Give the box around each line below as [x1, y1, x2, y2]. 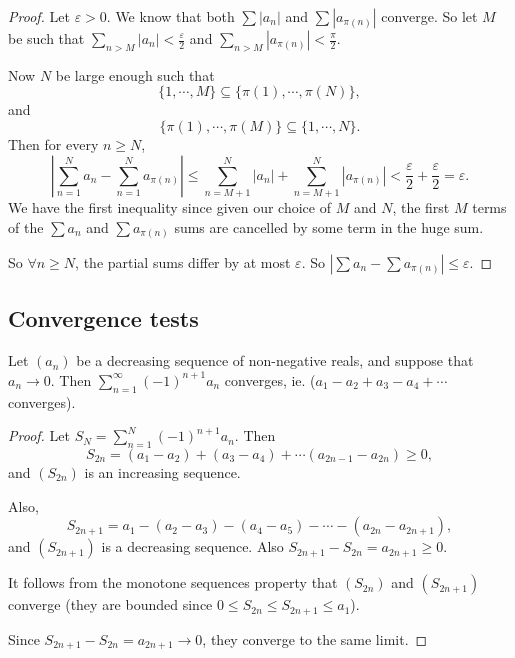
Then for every [8, 133, 99, 154]
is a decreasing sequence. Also [101, 536, 284, 557]
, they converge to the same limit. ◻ [202, 628, 428, 649]
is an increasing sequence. [84, 462, 241, 482]
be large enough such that [55, 64, 215, 85]
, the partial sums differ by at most [75, 252, 291, 273]
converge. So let [381, 6, 478, 26]
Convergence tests [8, 303, 199, 334]
